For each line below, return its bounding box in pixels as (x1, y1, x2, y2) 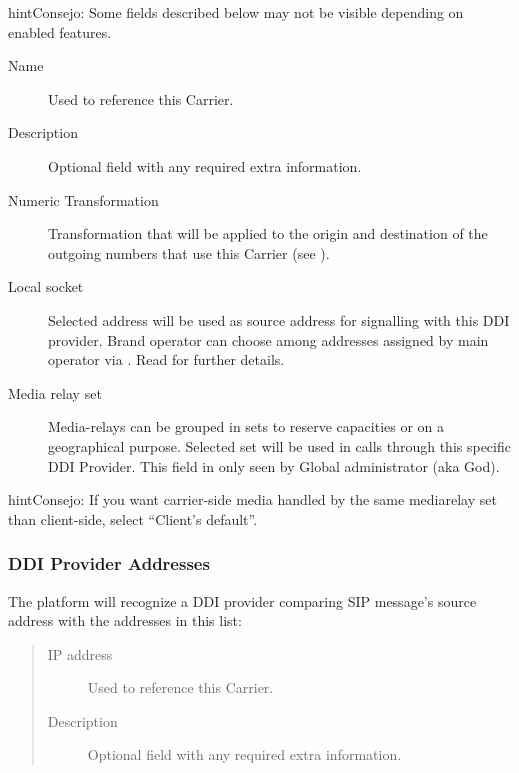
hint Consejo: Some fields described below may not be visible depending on (8, 2, 464, 22)
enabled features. (8, 21, 112, 42)
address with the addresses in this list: (8, 610, 242, 631)
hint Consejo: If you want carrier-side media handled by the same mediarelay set (8, 489, 497, 510)
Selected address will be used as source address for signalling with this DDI (48, 309, 510, 330)
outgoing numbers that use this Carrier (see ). (48, 242, 330, 263)
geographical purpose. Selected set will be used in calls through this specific (48, 435, 511, 456)
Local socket (8, 276, 84, 297)
